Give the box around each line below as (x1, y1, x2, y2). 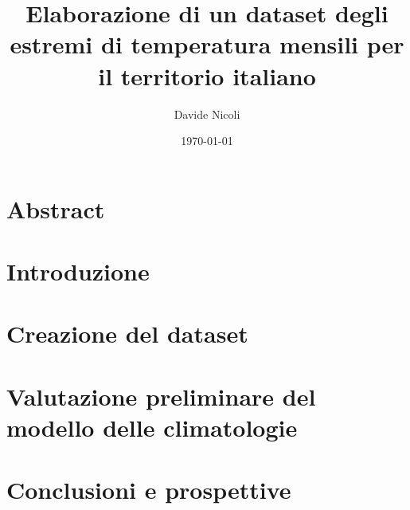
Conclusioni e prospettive (6, 473, 291, 506)
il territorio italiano (98, 59, 316, 92)
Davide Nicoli (174, 105, 240, 122)
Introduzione (6, 255, 150, 288)
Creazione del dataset (6, 317, 248, 350)
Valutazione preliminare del (6, 379, 316, 412)
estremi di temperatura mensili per (10, 28, 404, 61)
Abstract (6, 192, 105, 225)
